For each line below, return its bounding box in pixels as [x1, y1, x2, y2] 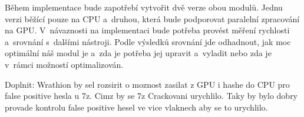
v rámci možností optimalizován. [5, 58, 124, 70]
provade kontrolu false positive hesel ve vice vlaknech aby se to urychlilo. [5, 101, 268, 113]
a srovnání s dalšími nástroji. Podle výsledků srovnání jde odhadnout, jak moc [5, 35, 291, 47]
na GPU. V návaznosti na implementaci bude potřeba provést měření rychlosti [5, 24, 290, 36]
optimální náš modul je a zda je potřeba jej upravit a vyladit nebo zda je [5, 47, 272, 59]
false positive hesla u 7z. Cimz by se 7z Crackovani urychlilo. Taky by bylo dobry [5, 90, 298, 102]
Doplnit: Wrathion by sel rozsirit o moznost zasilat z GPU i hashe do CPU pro [5, 78, 290, 90]
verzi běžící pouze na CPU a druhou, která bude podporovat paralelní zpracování [5, 12, 300, 25]
